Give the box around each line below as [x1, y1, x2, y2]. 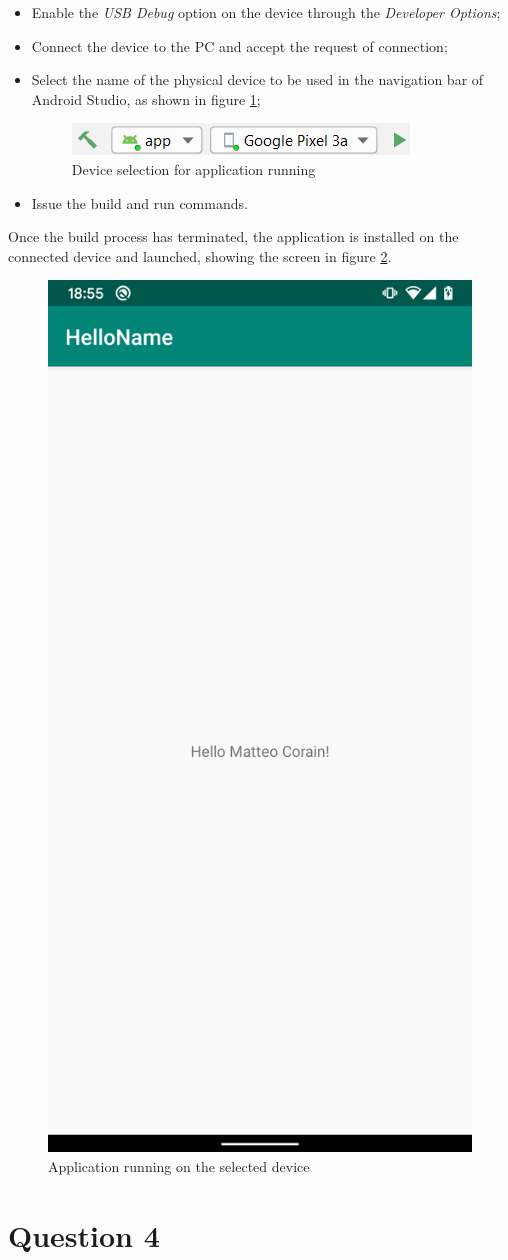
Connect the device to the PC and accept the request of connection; [31, 35, 448, 56]
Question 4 [8, 1214, 160, 1255]
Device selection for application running [71, 158, 316, 179]
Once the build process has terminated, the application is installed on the [8, 226, 459, 247]
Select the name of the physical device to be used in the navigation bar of [31, 69, 484, 90]
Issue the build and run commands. [31, 192, 248, 213]
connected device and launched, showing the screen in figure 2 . [8, 245, 392, 266]
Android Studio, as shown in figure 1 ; [31, 88, 261, 109]
